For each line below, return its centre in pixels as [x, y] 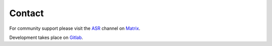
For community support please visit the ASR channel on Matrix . [75, 28]
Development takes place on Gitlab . [46, 37]
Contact [26, 13]
